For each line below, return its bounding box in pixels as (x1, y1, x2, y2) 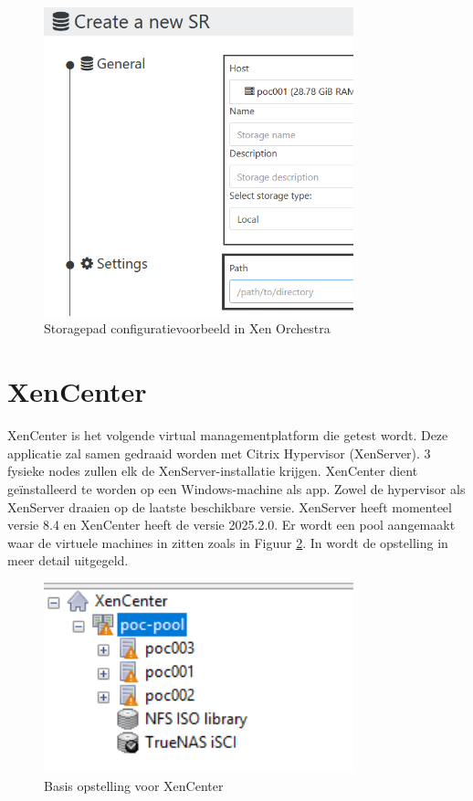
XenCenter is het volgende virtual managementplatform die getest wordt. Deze (7, 426, 448, 445)
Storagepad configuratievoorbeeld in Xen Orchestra (44, 319, 331, 338)
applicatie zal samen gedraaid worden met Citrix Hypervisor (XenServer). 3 (7, 443, 431, 462)
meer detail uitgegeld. (7, 551, 129, 570)
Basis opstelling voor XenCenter (44, 775, 224, 795)
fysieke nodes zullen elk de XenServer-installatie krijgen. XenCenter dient (7, 461, 418, 480)
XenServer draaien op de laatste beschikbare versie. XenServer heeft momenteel (7, 497, 452, 516)
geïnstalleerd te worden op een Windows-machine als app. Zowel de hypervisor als (7, 479, 466, 498)
